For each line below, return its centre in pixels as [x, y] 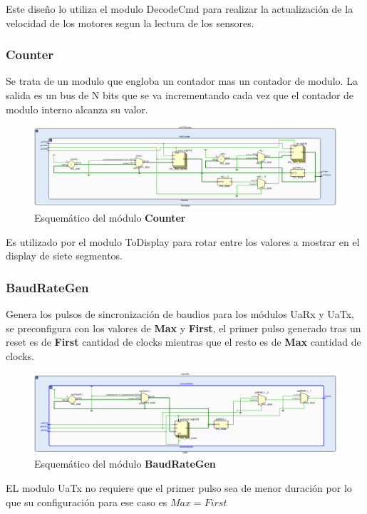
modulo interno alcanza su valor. [77, 109]
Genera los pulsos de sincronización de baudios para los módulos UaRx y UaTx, [180, 314]
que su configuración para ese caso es [87, 502]
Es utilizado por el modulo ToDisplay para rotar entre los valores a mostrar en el [183, 241]
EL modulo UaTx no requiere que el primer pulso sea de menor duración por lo [179, 488]
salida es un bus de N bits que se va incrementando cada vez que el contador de [180, 95]
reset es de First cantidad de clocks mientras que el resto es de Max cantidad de [183, 342]
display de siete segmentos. [64, 256]
